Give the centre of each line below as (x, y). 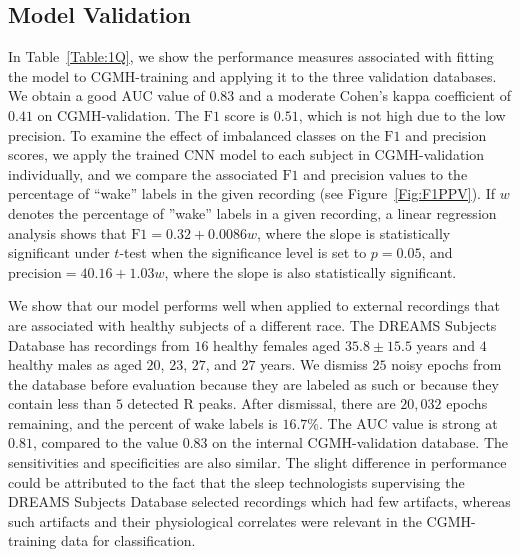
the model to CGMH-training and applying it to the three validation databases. (252, 75)
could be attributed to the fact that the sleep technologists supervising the (236, 481)
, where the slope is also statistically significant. (310, 271)
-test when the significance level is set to (243, 252)
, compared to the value (105, 442)
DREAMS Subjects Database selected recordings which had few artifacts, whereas (259, 501)
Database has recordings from (99, 344)
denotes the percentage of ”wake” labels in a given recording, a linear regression (252, 212)
